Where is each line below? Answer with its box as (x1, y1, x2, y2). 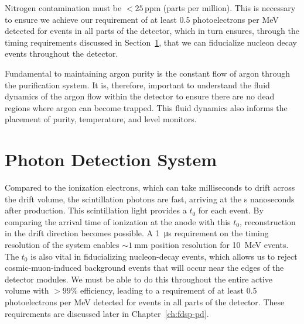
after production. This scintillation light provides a (5, 204, 187, 216)
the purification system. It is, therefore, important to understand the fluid (5, 78, 270, 91)
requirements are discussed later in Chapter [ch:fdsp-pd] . (5, 307, 209, 319)
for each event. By (198, 204, 264, 216)
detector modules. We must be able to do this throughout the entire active (5, 273, 272, 285)
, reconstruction (240, 215, 296, 228)
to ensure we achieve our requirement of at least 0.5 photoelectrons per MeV (5, 13, 279, 25)
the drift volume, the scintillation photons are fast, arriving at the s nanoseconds (5, 192, 295, 205)
